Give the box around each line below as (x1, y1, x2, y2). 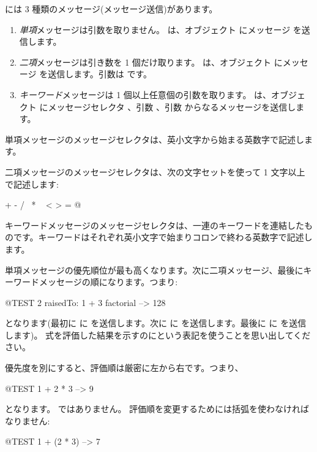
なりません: (5, 414, 50, 427)
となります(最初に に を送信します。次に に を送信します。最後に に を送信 (5, 316, 307, 329)
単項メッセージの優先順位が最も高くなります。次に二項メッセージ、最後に (5, 263, 304, 276)
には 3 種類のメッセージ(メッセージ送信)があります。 (5, 2, 218, 15)
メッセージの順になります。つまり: (39, 275, 178, 288)
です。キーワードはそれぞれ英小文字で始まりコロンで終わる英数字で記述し (13, 231, 313, 243)
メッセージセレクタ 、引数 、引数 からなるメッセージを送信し (48, 100, 296, 113)
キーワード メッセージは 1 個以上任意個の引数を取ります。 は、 (19, 88, 272, 101)
